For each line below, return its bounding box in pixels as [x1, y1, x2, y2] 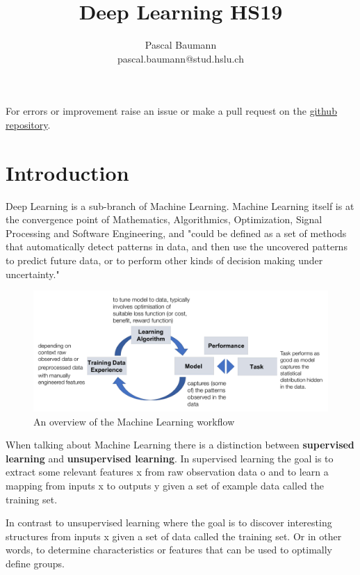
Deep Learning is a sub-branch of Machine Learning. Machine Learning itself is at [6, 198, 354, 213]
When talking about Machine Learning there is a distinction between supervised [6, 437, 354, 452]
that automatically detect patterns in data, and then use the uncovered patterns [6, 239, 347, 254]
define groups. [6, 556, 65, 571]
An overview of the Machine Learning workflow [33, 414, 235, 428]
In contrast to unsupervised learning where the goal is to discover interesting [6, 515, 332, 530]
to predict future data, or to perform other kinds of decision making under [6, 253, 323, 267]
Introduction [6, 158, 129, 186]
